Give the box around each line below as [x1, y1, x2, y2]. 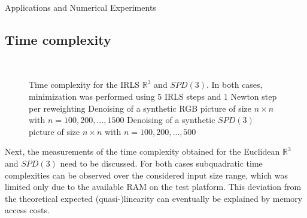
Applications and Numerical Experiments [5, 1, 156, 13]
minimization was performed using [29, 90, 155, 102]
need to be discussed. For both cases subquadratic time [60, 156, 263, 169]
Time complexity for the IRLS [29, 78, 140, 91]
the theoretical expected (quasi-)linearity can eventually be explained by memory [5, 192, 303, 204]
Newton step [230, 90, 277, 102]
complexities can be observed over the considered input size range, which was [5, 168, 288, 181]
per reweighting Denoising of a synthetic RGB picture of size [29, 102, 252, 114]
